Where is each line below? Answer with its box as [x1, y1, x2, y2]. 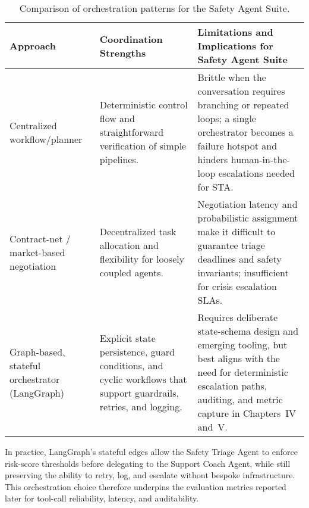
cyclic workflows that [99, 372, 187, 386]
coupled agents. [99, 266, 163, 279]
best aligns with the [197, 351, 280, 365]
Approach [10, 39, 56, 52]
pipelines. [99, 152, 139, 166]
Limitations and [197, 25, 273, 39]
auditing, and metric [197, 392, 283, 406]
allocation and [99, 238, 159, 252]
